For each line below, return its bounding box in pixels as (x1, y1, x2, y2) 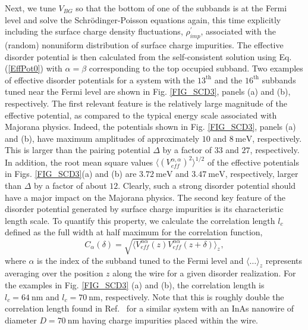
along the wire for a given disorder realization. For (112, 267, 296, 279)
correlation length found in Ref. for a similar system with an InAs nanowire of (5, 302, 294, 315)
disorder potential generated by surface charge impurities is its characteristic (5, 203, 284, 215)
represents (265, 254, 302, 266)
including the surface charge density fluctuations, (5, 25, 183, 38)
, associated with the (200, 25, 276, 38)
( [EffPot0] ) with (5, 62, 62, 74)
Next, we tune (5, 2, 56, 14)
